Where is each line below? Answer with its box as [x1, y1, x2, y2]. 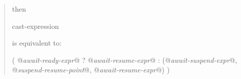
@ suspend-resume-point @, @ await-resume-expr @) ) [12, 64, 170, 75]
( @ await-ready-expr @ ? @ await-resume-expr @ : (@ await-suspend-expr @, [12, 54, 237, 65]
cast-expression [12, 20, 59, 31]
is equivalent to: [12, 37, 62, 48]
